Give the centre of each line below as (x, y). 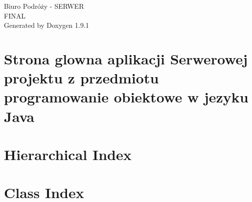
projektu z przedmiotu (81, 78)
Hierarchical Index (68, 154)
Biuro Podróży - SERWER (44, 6)
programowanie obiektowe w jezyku (126, 97)
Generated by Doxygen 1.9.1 (46, 25)
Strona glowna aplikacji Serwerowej (126, 58)
